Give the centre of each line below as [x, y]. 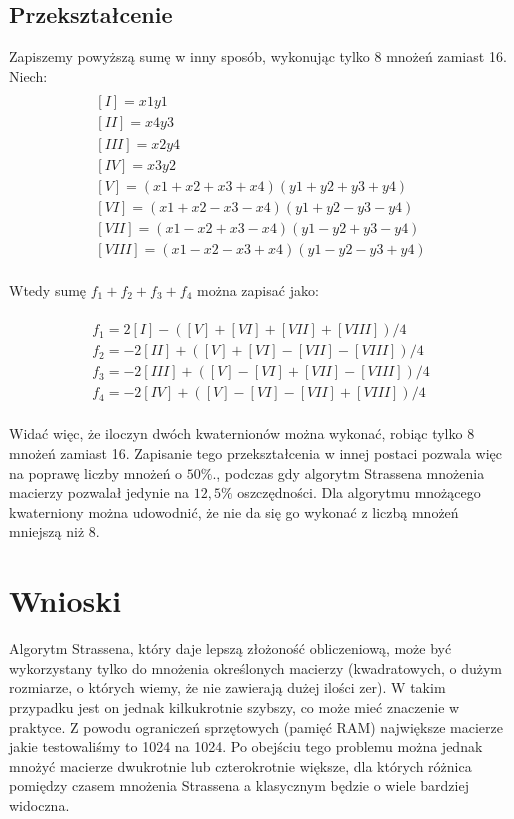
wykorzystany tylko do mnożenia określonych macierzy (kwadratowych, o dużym [256, 667]
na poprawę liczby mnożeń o [96, 472]
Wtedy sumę [48, 289]
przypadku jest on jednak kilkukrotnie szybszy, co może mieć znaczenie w [234, 706]
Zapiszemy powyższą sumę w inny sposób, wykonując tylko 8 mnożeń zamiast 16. [258, 56]
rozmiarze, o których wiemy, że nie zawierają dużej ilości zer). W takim [227, 687]
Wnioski [65, 600]
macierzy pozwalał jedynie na [99, 492]
